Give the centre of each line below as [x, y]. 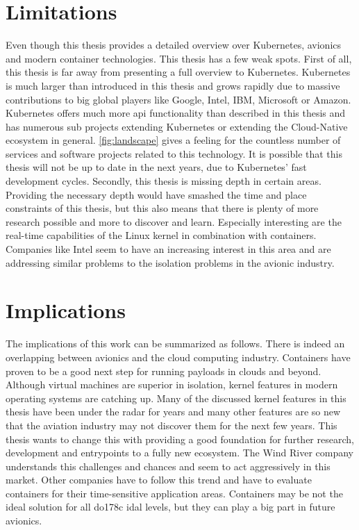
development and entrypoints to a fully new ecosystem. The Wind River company [179, 453]
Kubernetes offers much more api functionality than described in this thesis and [176, 113]
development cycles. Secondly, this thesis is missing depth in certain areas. [164, 181]
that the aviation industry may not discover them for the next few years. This [172, 425]
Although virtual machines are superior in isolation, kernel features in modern [172, 384]
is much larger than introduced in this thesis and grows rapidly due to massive [173, 85]
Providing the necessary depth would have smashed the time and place [156, 194]
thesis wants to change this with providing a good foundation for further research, [180, 439]
